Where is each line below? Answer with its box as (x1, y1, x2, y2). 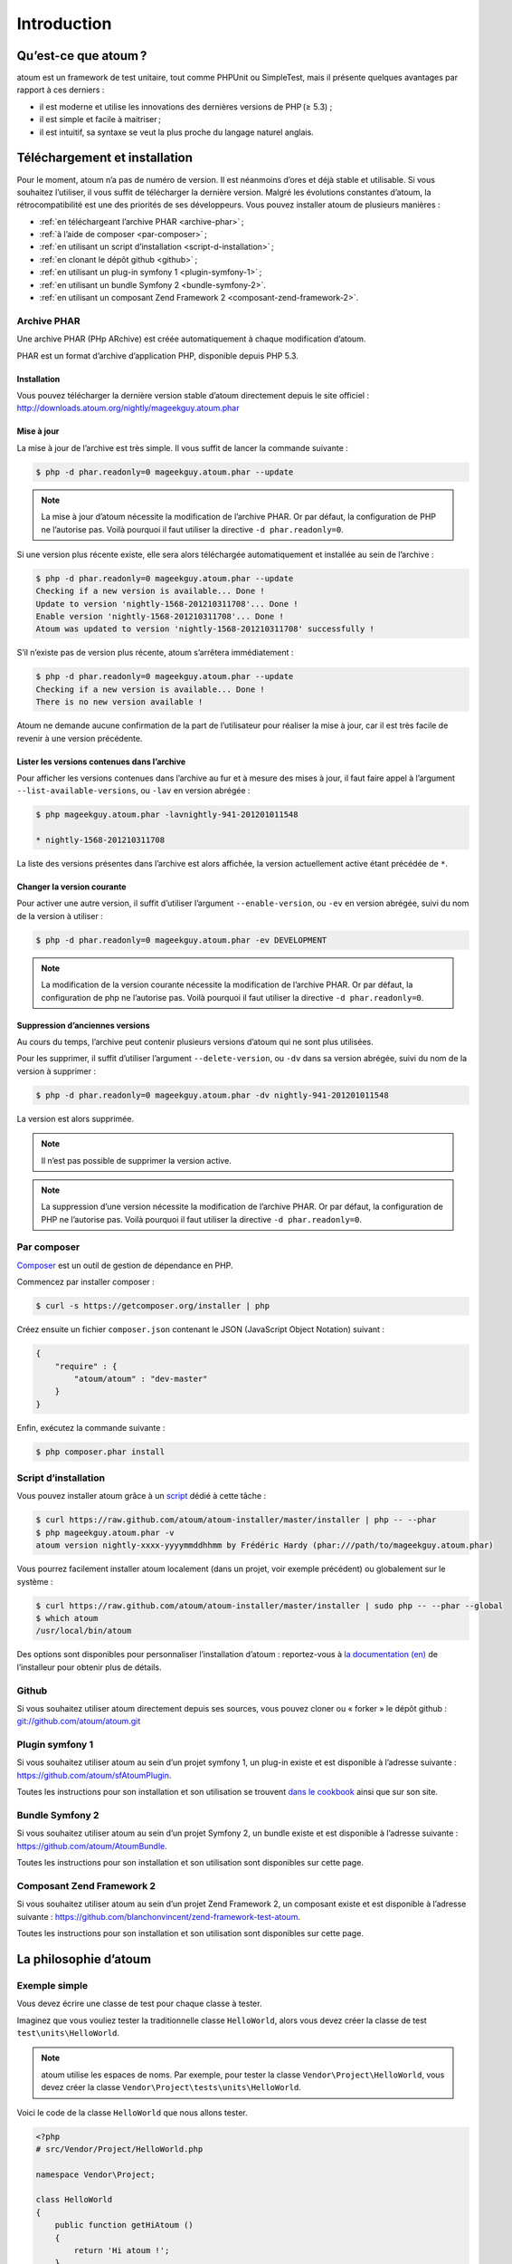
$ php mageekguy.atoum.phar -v (35, 1527, 175, 1538)
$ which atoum (35, 1613, 99, 1623)
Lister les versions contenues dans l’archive (16, 756, 186, 767)
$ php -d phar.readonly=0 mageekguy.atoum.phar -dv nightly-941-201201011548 (35, 1089, 389, 1100)
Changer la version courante (16, 881, 127, 892)
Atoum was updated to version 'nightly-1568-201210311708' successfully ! (35, 624, 375, 634)
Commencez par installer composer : (16, 1277, 156, 1288)
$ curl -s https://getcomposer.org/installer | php (35, 1300, 270, 1311)
